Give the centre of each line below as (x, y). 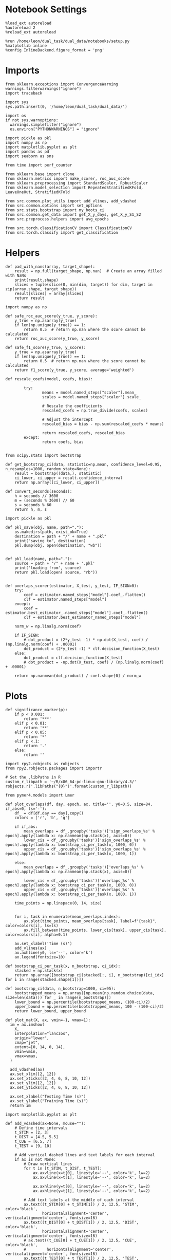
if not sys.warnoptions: (32, 120)
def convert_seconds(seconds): (39, 491)
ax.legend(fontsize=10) (40, 957)
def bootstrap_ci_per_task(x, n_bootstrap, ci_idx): (63, 966)
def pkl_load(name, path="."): (39, 559)
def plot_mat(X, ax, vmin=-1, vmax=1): (48, 1020)
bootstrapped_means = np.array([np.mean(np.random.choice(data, (85, 993)
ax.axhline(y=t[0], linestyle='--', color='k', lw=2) (91, 1186)
